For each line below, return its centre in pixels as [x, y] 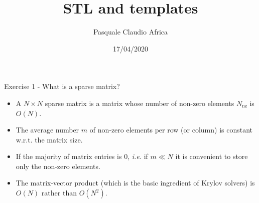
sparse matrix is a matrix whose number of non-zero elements [140, 103]
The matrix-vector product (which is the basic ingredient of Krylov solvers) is [135, 183]
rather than [59, 193]
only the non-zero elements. [58, 166]
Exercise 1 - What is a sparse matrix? [62, 86]
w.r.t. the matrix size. [49, 139]
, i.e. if [138, 156]
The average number [47, 130]
